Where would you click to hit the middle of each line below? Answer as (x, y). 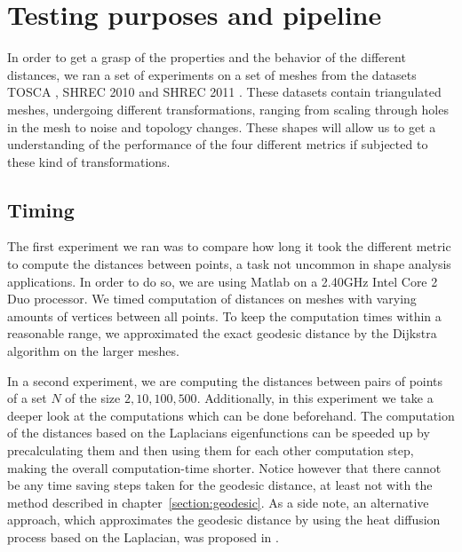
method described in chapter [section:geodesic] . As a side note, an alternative (218, 502)
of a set (27, 398)
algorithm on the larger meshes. (93, 351)
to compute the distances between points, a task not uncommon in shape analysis (229, 264)
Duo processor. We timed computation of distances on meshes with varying (212, 299)
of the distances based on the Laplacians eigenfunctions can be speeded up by (219, 433)
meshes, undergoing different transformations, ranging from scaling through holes (228, 109)
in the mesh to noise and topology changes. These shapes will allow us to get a (222, 126)
